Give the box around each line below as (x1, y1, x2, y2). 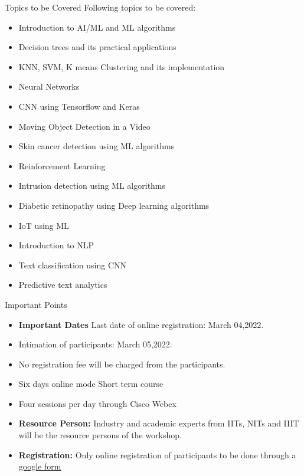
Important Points (5, 298, 67, 310)
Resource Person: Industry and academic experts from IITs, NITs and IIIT (18, 417, 299, 429)
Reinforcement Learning (18, 159, 106, 172)
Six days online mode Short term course (18, 377, 164, 390)
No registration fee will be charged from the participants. (18, 357, 225, 370)
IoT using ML (18, 219, 69, 231)
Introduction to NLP (18, 239, 94, 251)
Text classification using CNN (18, 258, 127, 271)
